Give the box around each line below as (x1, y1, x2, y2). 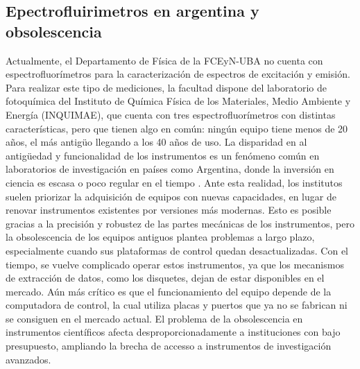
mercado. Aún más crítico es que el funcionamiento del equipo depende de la (6, 284, 332, 298)
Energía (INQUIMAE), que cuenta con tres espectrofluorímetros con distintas (6, 107, 336, 121)
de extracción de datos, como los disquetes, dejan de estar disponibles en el (6, 271, 325, 285)
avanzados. (6, 352, 51, 366)
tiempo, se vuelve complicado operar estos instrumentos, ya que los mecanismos (6, 257, 344, 271)
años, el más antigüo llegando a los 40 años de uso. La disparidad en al (6, 135, 307, 149)
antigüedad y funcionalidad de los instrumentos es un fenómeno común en (6, 148, 320, 162)
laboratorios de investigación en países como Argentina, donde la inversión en (6, 162, 334, 176)
